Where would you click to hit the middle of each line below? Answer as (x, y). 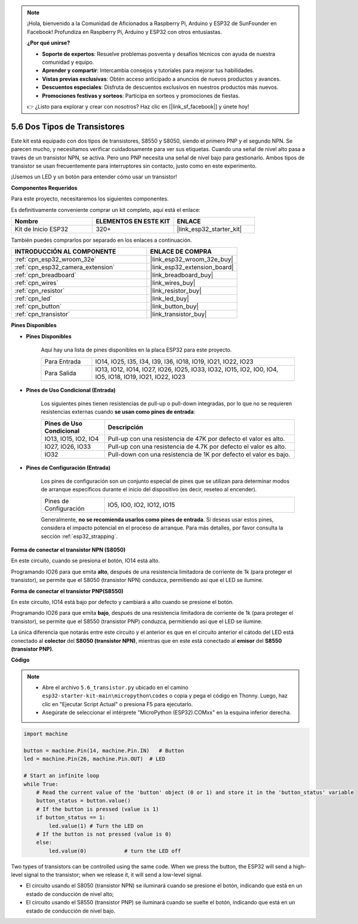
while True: (41, 784)
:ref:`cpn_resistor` (40, 291)
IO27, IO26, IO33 (68, 446)
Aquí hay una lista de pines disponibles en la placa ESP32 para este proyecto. (136, 350)
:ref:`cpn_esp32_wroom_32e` (55, 260)
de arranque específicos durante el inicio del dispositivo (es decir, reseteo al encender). (149, 489)
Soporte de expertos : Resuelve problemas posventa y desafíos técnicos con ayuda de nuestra (159, 54)
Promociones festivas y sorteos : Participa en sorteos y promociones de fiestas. (141, 96)
